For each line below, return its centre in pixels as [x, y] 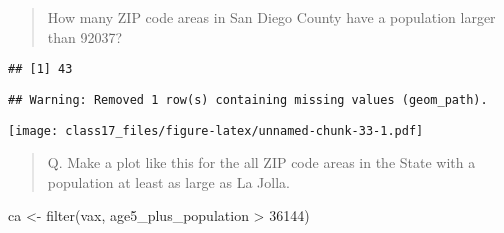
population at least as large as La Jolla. [168, 181]
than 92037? [85, 36]
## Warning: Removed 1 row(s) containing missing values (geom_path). [248, 99]
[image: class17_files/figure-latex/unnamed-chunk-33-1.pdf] [216, 130]
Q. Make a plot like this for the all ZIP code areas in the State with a [261, 162]
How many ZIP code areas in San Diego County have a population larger [271, 17]
